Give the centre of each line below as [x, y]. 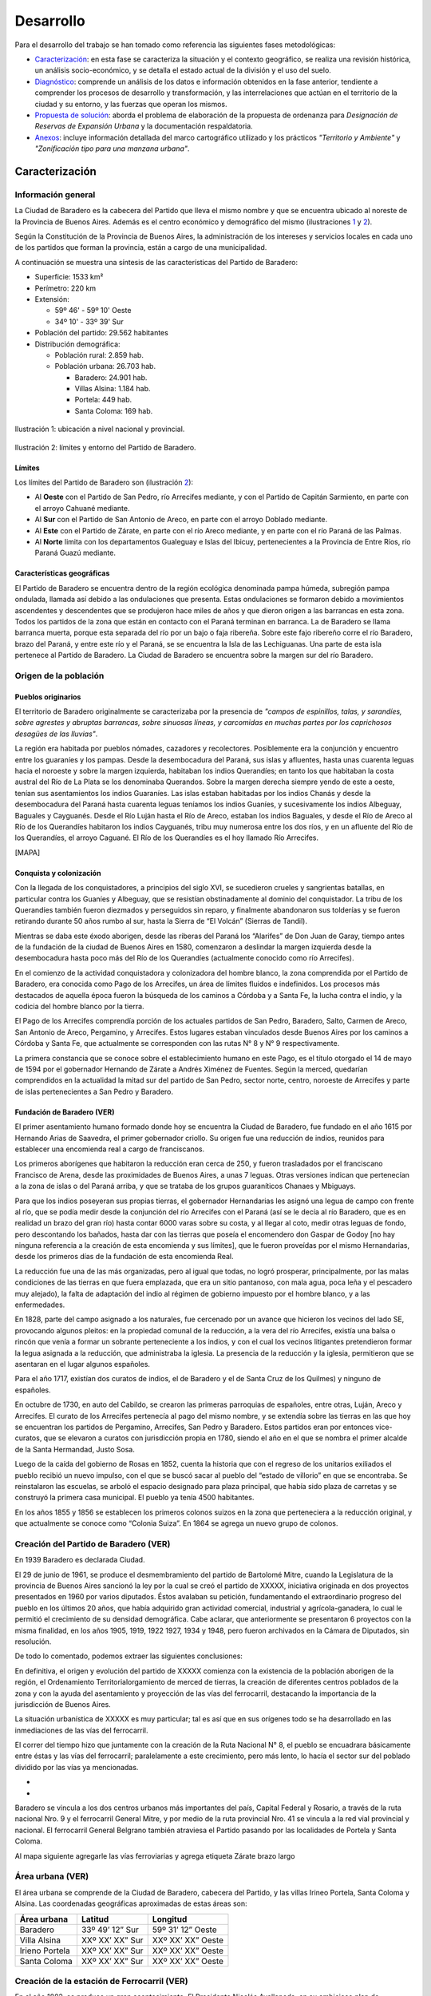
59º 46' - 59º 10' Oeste [93, 311]
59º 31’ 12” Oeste [184, 1930]
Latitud [95, 1919]
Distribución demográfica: [77, 344]
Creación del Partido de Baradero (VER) [93, 1543]
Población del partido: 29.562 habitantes [102, 333]
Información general [55, 194]
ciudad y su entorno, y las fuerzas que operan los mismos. [131, 104]
